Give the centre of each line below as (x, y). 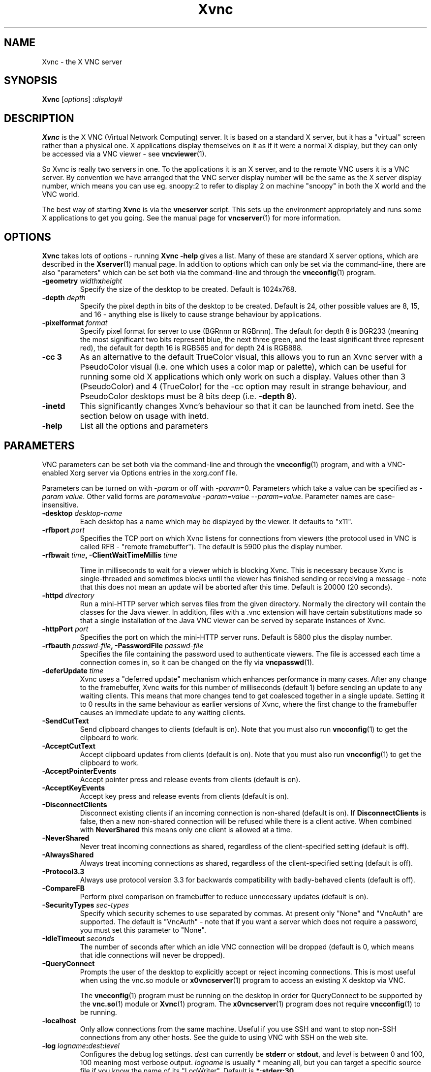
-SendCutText (65, 721)
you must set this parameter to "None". (143, 930)
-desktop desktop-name (82, 513)
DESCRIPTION (39, 118)
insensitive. (60, 504)
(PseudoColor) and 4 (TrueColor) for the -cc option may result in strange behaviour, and (243, 387)
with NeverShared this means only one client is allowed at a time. (186, 829)
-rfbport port (63, 530)
